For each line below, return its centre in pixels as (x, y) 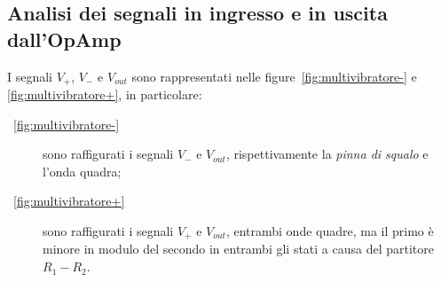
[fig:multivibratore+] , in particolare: (105, 94)
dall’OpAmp (64, 39)
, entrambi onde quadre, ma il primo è (330, 231)
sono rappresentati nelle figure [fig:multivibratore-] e (274, 76)
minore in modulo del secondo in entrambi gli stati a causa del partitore (238, 249)
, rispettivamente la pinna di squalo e (327, 154)
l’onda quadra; (82, 171)
